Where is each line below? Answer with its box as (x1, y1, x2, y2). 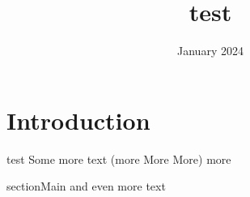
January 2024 (177, 42, 244, 59)
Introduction (6, 103, 150, 136)
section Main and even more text (6, 178, 166, 195)
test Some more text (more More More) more (6, 150, 231, 167)
